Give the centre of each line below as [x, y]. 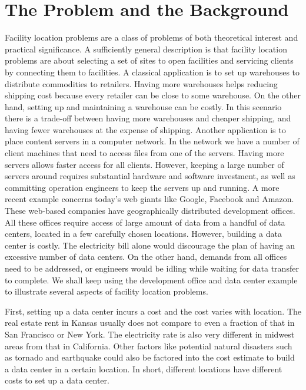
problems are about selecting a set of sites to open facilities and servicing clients [149, 60]
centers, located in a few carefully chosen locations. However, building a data [143, 234]
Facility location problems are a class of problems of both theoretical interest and [152, 37]
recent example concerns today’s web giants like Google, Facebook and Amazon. [149, 199]
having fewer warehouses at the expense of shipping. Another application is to [145, 129]
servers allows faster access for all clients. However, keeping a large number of [144, 164]
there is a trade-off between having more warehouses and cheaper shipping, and [148, 118]
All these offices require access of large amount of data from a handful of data [145, 222]
